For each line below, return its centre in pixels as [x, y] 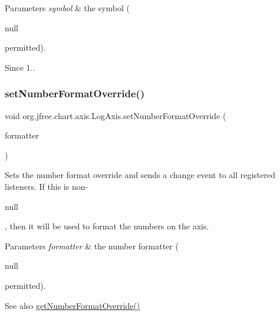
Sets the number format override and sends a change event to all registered [140, 175]
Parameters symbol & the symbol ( [67, 8]
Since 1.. [20, 67]
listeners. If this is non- [47, 186]
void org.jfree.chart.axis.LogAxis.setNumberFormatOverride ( [116, 115]
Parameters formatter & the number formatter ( [92, 246]
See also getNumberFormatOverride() [73, 305]
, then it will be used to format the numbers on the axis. [107, 226]
